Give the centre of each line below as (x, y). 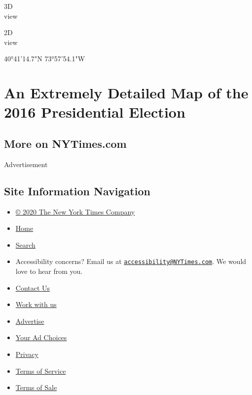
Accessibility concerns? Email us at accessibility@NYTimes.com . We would (131, 261)
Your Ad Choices (41, 337)
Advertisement (26, 164)
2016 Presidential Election (95, 112)
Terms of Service (41, 371)
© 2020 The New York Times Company (75, 211)
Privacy (27, 354)
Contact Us (33, 287)
